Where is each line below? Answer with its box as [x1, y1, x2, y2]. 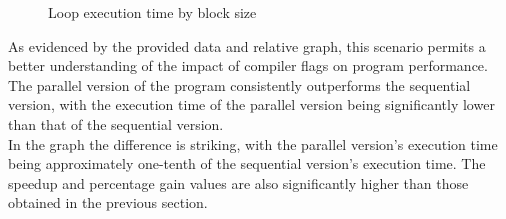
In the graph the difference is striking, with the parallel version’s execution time [8, 133, 498, 154]
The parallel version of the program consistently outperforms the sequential [8, 74, 471, 95]
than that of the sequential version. [8, 113, 224, 134]
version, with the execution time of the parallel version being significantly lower [8, 94, 495, 115]
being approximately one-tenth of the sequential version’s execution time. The [8, 153, 486, 174]
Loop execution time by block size [48, 2, 257, 22]
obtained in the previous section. [8, 192, 208, 213]
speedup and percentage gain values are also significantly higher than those [8, 172, 469, 193]
